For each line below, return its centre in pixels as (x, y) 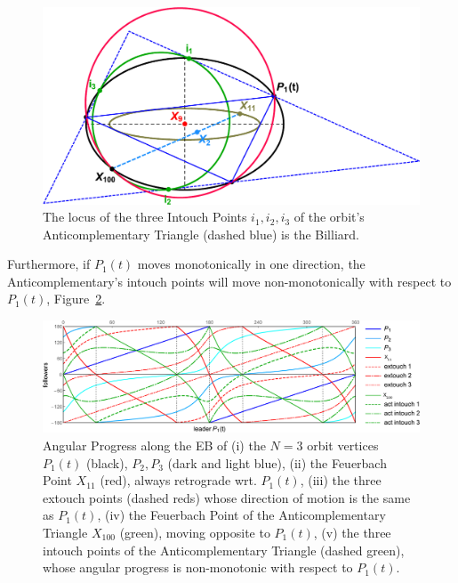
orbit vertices (343, 445)
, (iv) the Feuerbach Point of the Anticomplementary (241, 515)
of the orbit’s (329, 217)
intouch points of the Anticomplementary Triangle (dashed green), (224, 550)
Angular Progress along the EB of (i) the (154, 445)
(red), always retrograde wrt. (178, 480)
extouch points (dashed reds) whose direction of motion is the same (227, 497)
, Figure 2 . (76, 299)
